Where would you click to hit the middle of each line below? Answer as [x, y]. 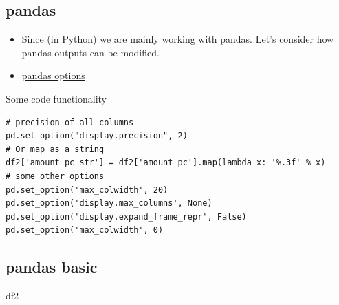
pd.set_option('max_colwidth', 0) [85, 230]
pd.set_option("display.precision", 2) [97, 136]
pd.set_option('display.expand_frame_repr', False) [126, 217]
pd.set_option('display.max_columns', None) [109, 203]
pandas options [53, 75]
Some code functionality [56, 98]
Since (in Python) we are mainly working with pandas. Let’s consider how [178, 39]
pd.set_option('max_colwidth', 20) [87, 190]
